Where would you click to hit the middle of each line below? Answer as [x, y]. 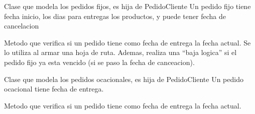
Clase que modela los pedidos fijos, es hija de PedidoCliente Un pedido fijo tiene [127, 6]
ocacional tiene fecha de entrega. [54, 89]
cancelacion [22, 26]
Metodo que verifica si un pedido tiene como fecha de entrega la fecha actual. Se [127, 42]
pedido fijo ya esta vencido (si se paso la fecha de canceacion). [99, 62]
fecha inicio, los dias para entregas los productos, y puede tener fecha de [115, 16]
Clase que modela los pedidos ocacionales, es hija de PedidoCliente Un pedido [124, 79]
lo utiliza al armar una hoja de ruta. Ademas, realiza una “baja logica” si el [120, 52]
